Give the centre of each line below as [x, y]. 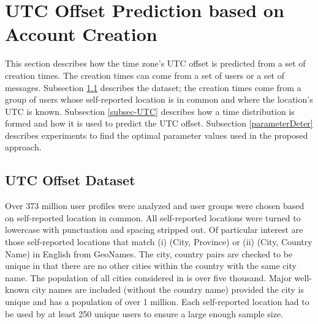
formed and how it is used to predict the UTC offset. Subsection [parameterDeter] [159, 123]
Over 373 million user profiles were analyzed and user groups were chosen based [155, 206]
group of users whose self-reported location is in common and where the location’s [159, 99]
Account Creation [81, 34]
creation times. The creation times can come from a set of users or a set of [145, 75]
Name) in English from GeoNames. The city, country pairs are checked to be [149, 253]
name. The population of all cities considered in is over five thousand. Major [148, 277]
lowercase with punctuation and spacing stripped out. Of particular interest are [154, 230]
